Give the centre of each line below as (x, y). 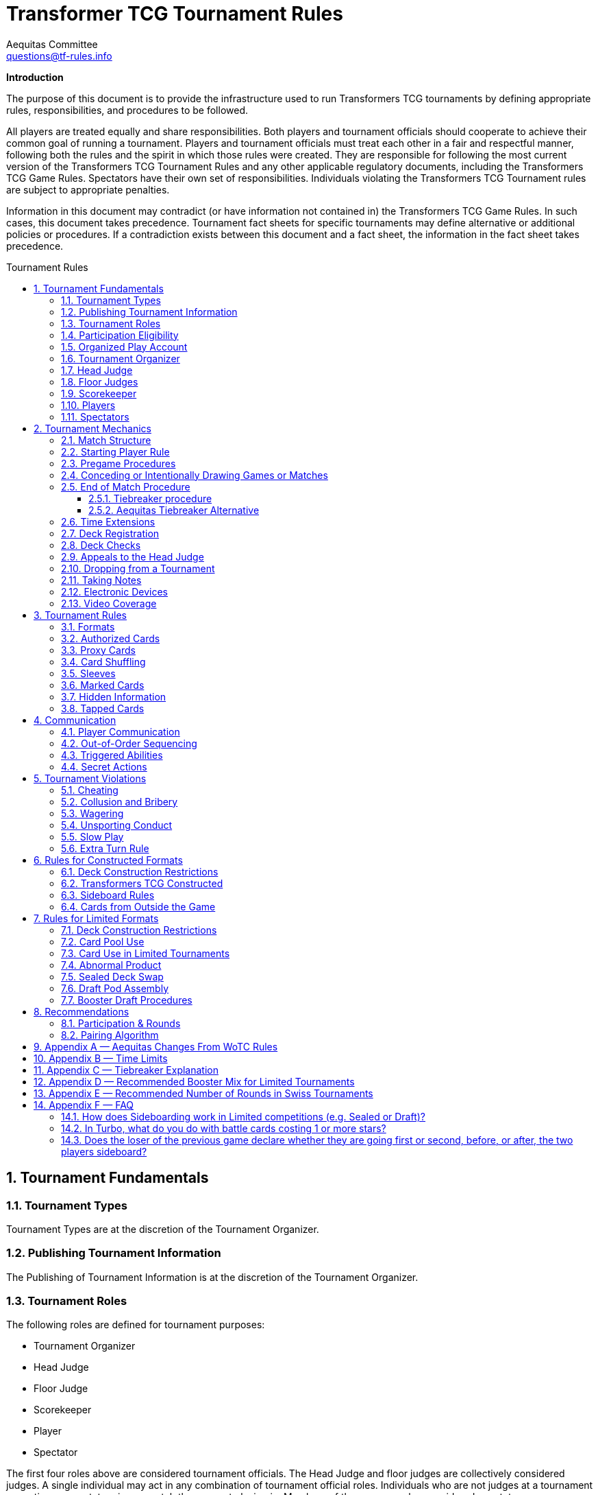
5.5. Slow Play (92, 836)
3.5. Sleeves (88, 673)
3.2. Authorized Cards (111, 638)
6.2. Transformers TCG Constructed (142, 883)
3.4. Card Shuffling (103, 661)
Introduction (35, 77)
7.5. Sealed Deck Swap (112, 976)
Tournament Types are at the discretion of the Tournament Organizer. (163, 1229)
